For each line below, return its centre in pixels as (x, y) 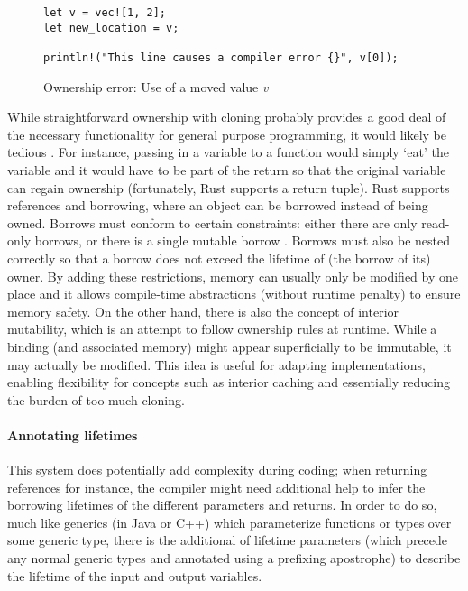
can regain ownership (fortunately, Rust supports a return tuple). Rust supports (229, 187)
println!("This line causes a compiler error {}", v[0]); (221, 57)
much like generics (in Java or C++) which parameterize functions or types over (229, 522)
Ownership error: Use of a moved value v (156, 86)
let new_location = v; (111, 28)
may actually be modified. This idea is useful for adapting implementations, (216, 364)
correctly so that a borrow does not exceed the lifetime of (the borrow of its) (219, 258)
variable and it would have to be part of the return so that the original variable (227, 170)
